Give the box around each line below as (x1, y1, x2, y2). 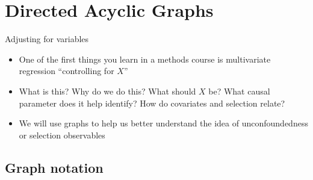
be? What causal (208, 84, 270, 97)
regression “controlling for (19, 64, 114, 77)
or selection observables (19, 128, 105, 141)
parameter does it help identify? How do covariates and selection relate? (19, 96, 285, 109)
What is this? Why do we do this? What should (19, 84, 196, 97)
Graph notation (5, 158, 104, 176)
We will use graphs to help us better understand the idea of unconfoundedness (19, 117, 308, 129)
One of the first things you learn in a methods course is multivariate (19, 52, 271, 65)
